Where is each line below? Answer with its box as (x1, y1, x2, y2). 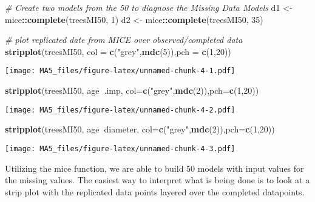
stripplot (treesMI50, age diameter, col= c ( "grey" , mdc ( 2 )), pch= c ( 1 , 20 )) (5, 123, 275, 135)
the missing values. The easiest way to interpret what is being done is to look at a (5, 174, 310, 186)
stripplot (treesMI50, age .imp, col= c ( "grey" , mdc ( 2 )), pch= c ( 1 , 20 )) (5, 84, 259, 97)
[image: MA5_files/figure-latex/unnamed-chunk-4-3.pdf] (5, 144, 235, 153)
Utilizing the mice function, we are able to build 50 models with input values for (5, 161, 304, 174)
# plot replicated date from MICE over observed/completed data (5, 33, 243, 46)
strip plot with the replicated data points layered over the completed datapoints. (5, 185, 305, 198)
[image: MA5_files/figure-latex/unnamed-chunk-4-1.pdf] (5, 67, 235, 76)
